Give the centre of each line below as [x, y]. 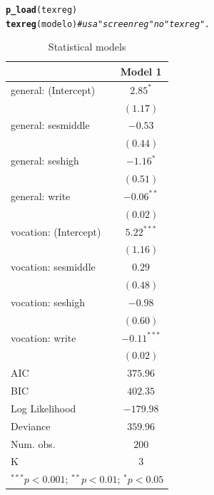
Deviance [31, 426]
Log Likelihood [44, 408]
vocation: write [44, 337]
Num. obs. [33, 443]
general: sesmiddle [50, 125]
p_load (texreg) [42, 10]
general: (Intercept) [53, 89]
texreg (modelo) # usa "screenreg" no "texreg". [108, 24]
